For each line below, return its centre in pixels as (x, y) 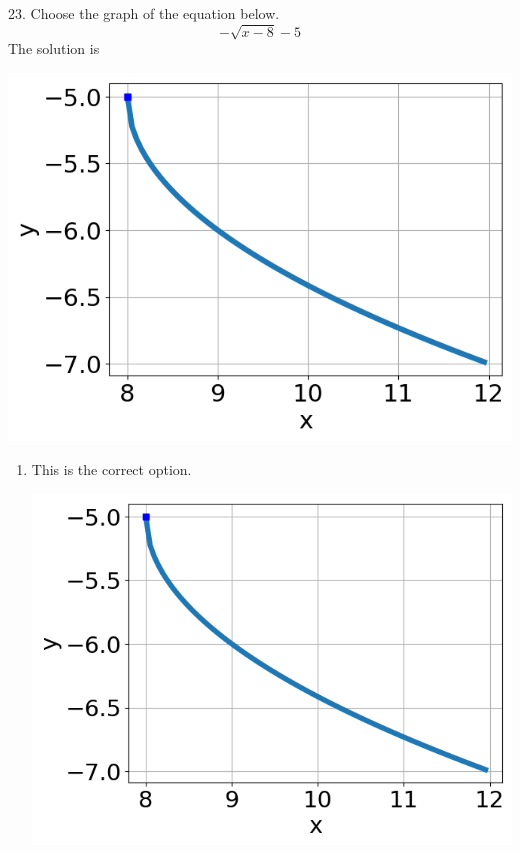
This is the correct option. (111, 469)
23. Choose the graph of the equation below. (144, 13)
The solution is (54, 48)
